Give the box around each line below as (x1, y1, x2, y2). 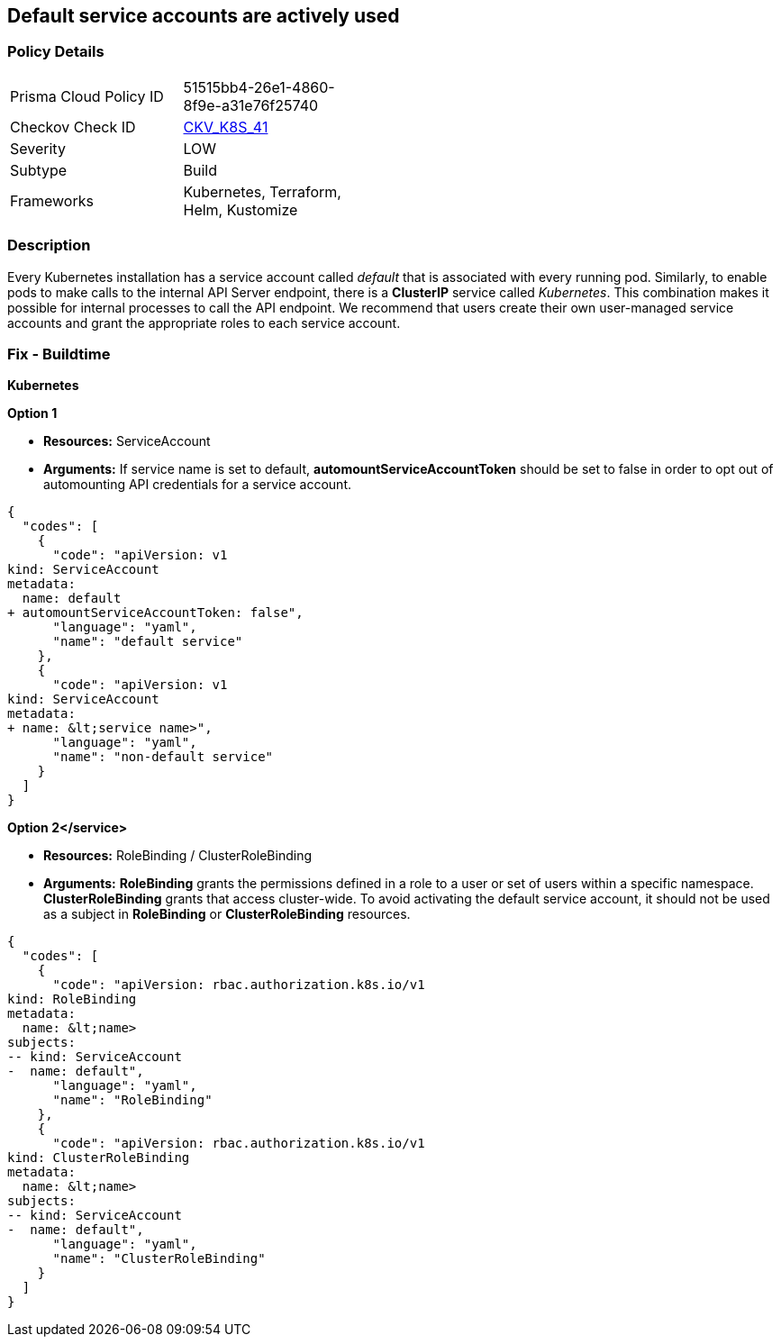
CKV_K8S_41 (183, 117, 268, 136)
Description (7, 236, 91, 255)
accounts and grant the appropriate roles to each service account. (7, 314, 401, 331)
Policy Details (7, 42, 104, 61)
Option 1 (7, 405, 58, 422)
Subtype (10, 160, 68, 179)
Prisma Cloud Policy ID (10, 86, 164, 105)
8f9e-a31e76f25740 (183, 95, 319, 114)
